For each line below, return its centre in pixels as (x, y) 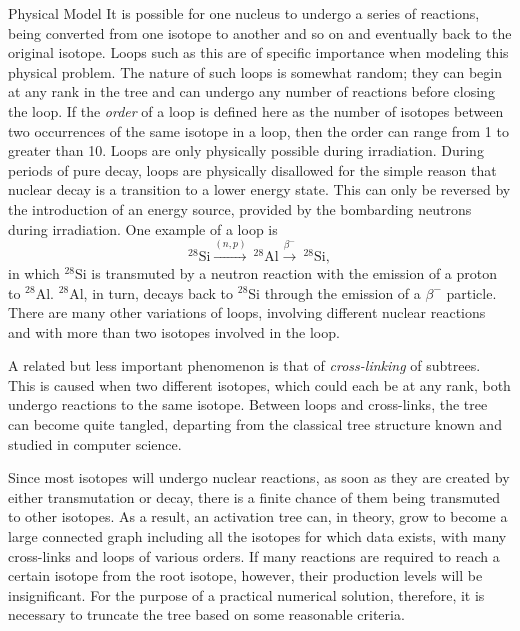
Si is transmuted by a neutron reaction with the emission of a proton (286, 272)
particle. (471, 292)
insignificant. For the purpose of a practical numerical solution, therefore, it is (246, 594)
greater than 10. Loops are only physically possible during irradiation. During (246, 150)
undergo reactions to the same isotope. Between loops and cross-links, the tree (248, 404)
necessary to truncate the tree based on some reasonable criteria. (206, 614)
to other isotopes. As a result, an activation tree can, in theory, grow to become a (258, 516)
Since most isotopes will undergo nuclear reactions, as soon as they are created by (259, 477)
